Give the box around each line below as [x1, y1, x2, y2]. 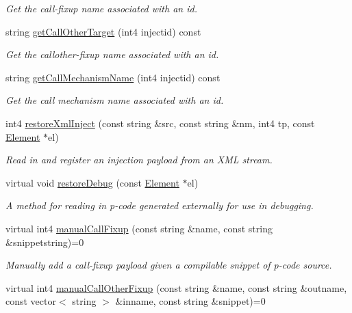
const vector [5, 294, 56, 308]
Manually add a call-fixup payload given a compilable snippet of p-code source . [5, 258, 332, 272]
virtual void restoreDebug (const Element [5, 175, 179, 189]
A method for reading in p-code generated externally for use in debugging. [5, 198, 314, 213]
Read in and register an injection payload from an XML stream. [5, 152, 273, 167]
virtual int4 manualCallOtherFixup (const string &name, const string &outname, [5, 280, 347, 295]
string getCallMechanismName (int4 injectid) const [5, 70, 221, 84]
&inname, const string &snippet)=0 [115, 294, 266, 308]
